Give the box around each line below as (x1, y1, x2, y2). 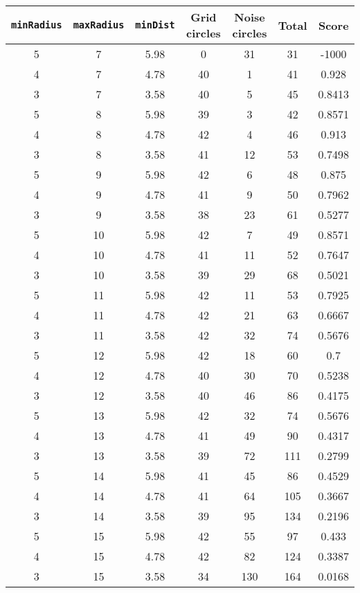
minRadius (11, 19, 62, 30)
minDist (135, 19, 175, 30)
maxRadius (73, 19, 125, 30)
